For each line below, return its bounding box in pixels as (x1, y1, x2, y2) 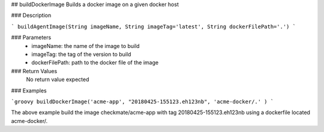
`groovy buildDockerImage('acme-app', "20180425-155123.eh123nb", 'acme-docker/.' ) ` (11, 98, 274, 105)
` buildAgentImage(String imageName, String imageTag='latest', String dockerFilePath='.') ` (11, 23, 296, 30)
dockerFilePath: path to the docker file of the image (31, 59, 159, 66)
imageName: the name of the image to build (31, 42, 140, 49)
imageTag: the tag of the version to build (31, 50, 131, 58)
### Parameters (11, 34, 52, 41)
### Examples (11, 87, 47, 94)
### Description (11, 12, 52, 19)
